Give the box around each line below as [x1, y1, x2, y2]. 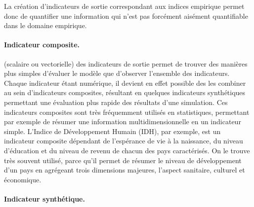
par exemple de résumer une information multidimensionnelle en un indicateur [4, 116, 241, 127]
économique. [4, 174, 42, 184]
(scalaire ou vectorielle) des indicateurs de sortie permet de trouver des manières [4, 58, 248, 69]
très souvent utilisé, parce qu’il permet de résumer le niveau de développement [4, 155, 242, 165]
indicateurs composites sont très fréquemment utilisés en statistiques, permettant [4, 106, 250, 117]
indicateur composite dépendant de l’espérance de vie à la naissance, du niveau [4, 136, 243, 146]
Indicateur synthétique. [4, 193, 85, 204]
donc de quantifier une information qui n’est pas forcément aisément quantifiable [4, 10, 248, 21]
